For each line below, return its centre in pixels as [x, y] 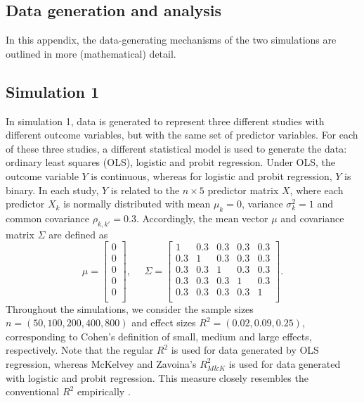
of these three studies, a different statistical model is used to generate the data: [176, 148]
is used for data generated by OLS [245, 350]
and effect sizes [164, 322]
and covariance [312, 218]
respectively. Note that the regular [80, 350]
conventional [33, 391]
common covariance [48, 218]
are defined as [78, 234]
